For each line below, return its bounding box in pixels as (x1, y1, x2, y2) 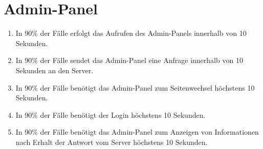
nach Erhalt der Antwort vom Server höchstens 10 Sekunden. (15, 136, 208, 147)
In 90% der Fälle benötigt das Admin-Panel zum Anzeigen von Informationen (15, 126, 259, 137)
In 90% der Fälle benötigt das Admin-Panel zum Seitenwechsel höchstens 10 (15, 82, 255, 93)
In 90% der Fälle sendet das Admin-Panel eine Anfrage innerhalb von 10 (15, 55, 243, 66)
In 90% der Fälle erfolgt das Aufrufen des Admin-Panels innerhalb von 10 (15, 28, 247, 38)
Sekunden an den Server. (15, 65, 94, 75)
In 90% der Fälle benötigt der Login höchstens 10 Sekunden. (15, 109, 206, 120)
